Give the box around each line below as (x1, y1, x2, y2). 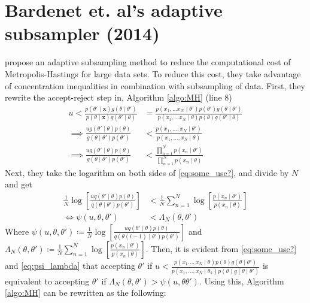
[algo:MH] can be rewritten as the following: (5, 286, 166, 299)
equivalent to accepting (5, 274, 90, 287)
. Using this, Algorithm (199, 274, 284, 287)
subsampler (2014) (5, 21, 160, 46)
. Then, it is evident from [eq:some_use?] (145, 242, 297, 254)
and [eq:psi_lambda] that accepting (5, 259, 135, 272)
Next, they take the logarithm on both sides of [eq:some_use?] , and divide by (5, 166, 289, 178)
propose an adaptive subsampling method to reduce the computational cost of (5, 56, 291, 68)
